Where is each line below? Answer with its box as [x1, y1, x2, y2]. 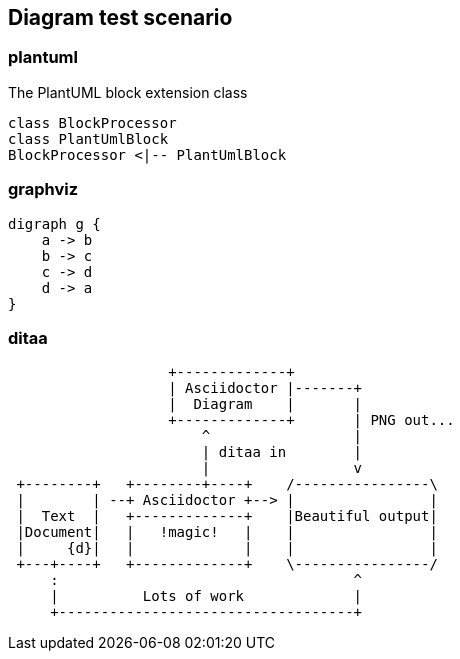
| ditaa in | [201, 444, 363, 461]
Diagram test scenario [8, 5, 233, 30]
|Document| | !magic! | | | [16, 524, 438, 541]
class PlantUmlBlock [8, 130, 169, 147]
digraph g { [8, 215, 101, 232]
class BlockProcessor [8, 114, 177, 131]
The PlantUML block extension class [8, 83, 248, 101]
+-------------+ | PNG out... [168, 412, 455, 429]
